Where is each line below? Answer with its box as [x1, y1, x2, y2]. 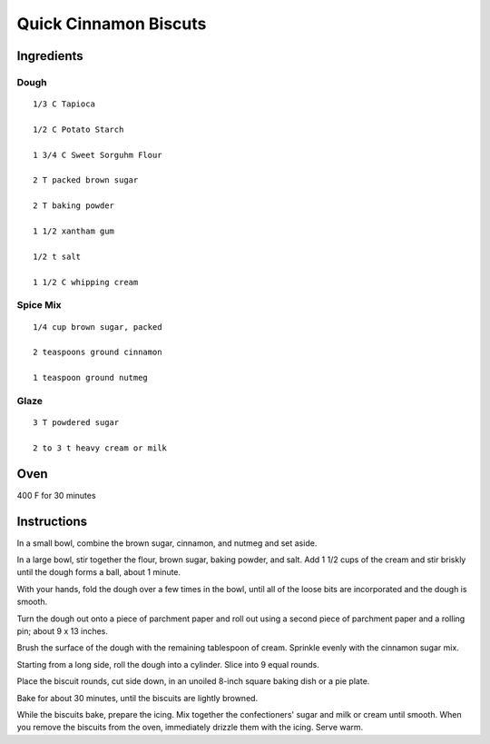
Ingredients [16, 48, 83, 64]
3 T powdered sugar [33, 418, 120, 428]
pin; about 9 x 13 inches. [16, 626, 109, 636]
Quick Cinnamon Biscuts [16, 14, 207, 34]
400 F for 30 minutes [16, 490, 96, 501]
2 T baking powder [33, 201, 115, 211]
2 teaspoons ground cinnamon [33, 347, 162, 358]
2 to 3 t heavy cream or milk [33, 442, 168, 453]
